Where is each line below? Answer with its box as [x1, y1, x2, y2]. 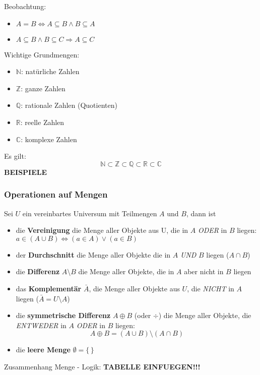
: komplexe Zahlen [21, 134, 77, 144]
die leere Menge [16, 344, 71, 355]
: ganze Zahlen [21, 83, 66, 93]
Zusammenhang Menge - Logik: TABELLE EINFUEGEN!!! [4, 361, 201, 371]
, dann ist [186, 208, 216, 218]
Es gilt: [4, 151, 26, 161]
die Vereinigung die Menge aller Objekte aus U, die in [16, 225, 188, 235]
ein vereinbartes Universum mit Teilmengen [22, 208, 157, 218]
